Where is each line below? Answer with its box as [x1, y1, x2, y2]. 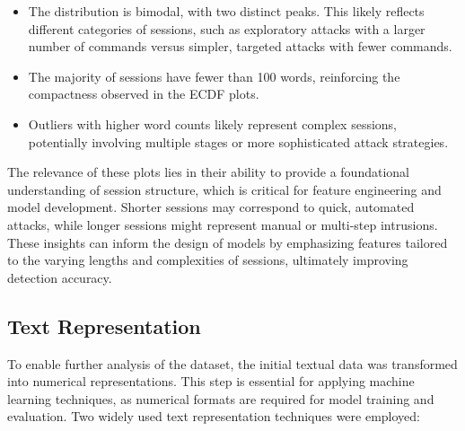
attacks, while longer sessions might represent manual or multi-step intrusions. [7, 215, 438, 233]
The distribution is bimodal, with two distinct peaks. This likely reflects [28, 2, 425, 20]
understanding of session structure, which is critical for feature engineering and [7, 180, 442, 198]
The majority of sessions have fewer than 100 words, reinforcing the [28, 66, 400, 85]
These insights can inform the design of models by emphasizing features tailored [7, 233, 448, 251]
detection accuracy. [7, 268, 112, 286]
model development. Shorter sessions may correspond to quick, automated [7, 198, 415, 216]
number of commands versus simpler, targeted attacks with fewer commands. [28, 37, 452, 56]
